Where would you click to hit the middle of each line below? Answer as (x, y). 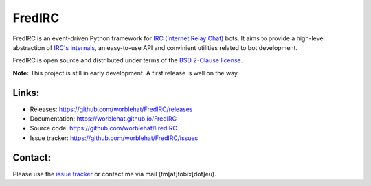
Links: (26, 93)
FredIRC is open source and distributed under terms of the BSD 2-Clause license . (128, 60)
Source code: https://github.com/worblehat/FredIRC (104, 128)
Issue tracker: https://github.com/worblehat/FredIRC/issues (114, 138)
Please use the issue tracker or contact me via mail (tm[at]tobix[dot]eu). (114, 174)
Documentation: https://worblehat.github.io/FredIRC (103, 119)
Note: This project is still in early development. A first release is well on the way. (126, 73)
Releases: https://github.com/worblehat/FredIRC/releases (111, 109)
